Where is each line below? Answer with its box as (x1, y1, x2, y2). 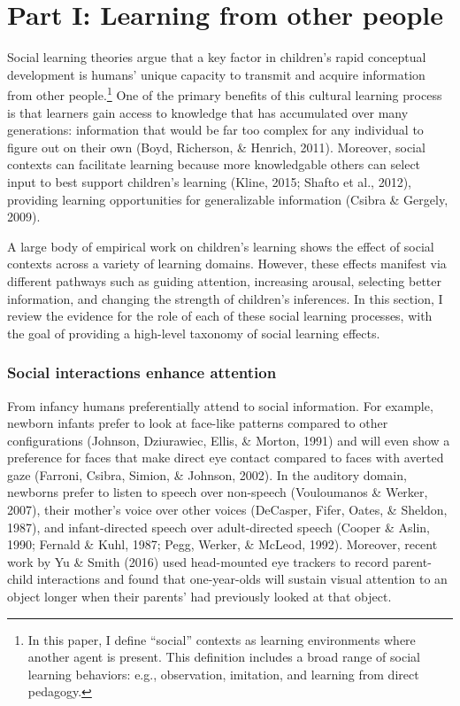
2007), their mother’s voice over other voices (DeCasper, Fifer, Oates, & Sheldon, (7, 500, 448, 519)
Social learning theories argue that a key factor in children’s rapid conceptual (7, 48, 426, 66)
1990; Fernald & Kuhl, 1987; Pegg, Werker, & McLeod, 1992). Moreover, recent (7, 535, 438, 554)
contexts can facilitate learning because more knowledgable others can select (7, 155, 421, 174)
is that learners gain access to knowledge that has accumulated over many (7, 103, 409, 121)
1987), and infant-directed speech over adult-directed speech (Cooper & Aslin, (7, 517, 430, 536)
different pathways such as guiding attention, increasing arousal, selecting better (7, 271, 442, 290)
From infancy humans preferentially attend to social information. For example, (7, 396, 433, 415)
